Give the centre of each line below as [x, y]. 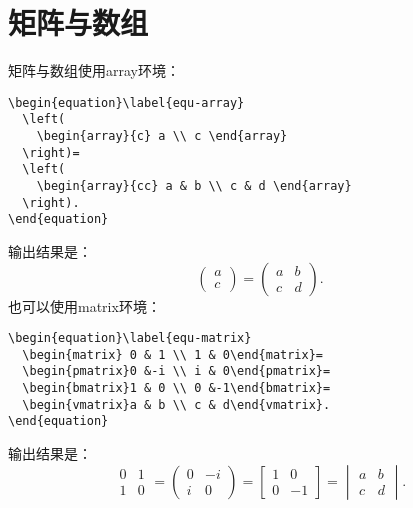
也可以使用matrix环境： [84, 305]
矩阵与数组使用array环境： [94, 70]
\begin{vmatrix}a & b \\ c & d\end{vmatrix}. [176, 404]
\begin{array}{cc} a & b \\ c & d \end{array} [194, 186]
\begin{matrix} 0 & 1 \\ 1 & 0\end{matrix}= [172, 354]
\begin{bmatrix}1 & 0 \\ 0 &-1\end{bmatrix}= [176, 388]
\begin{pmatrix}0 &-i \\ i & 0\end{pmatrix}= [176, 371]
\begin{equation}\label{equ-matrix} [130, 338]
